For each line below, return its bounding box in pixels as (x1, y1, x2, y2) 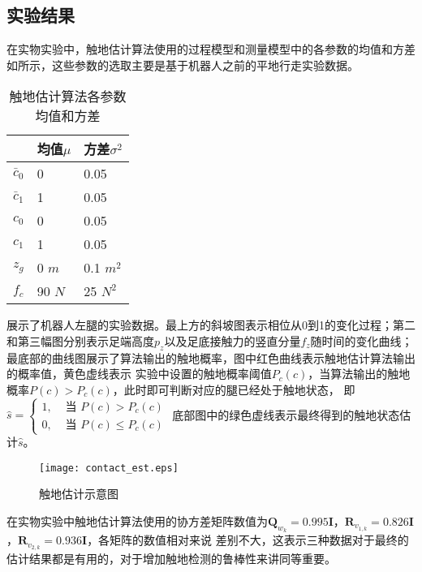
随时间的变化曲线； (310, 332, 413, 349)
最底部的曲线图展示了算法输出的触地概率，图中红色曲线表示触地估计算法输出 (6, 349, 416, 366)
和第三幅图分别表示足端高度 (6, 332, 154, 349)
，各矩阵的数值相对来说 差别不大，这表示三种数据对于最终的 (87, 531, 409, 548)
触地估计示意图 (39, 485, 118, 502)
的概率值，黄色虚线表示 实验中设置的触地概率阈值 (6, 365, 272, 382)
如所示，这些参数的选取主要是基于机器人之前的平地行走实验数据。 (6, 56, 359, 73)
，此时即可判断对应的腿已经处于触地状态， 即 (112, 381, 355, 398)
